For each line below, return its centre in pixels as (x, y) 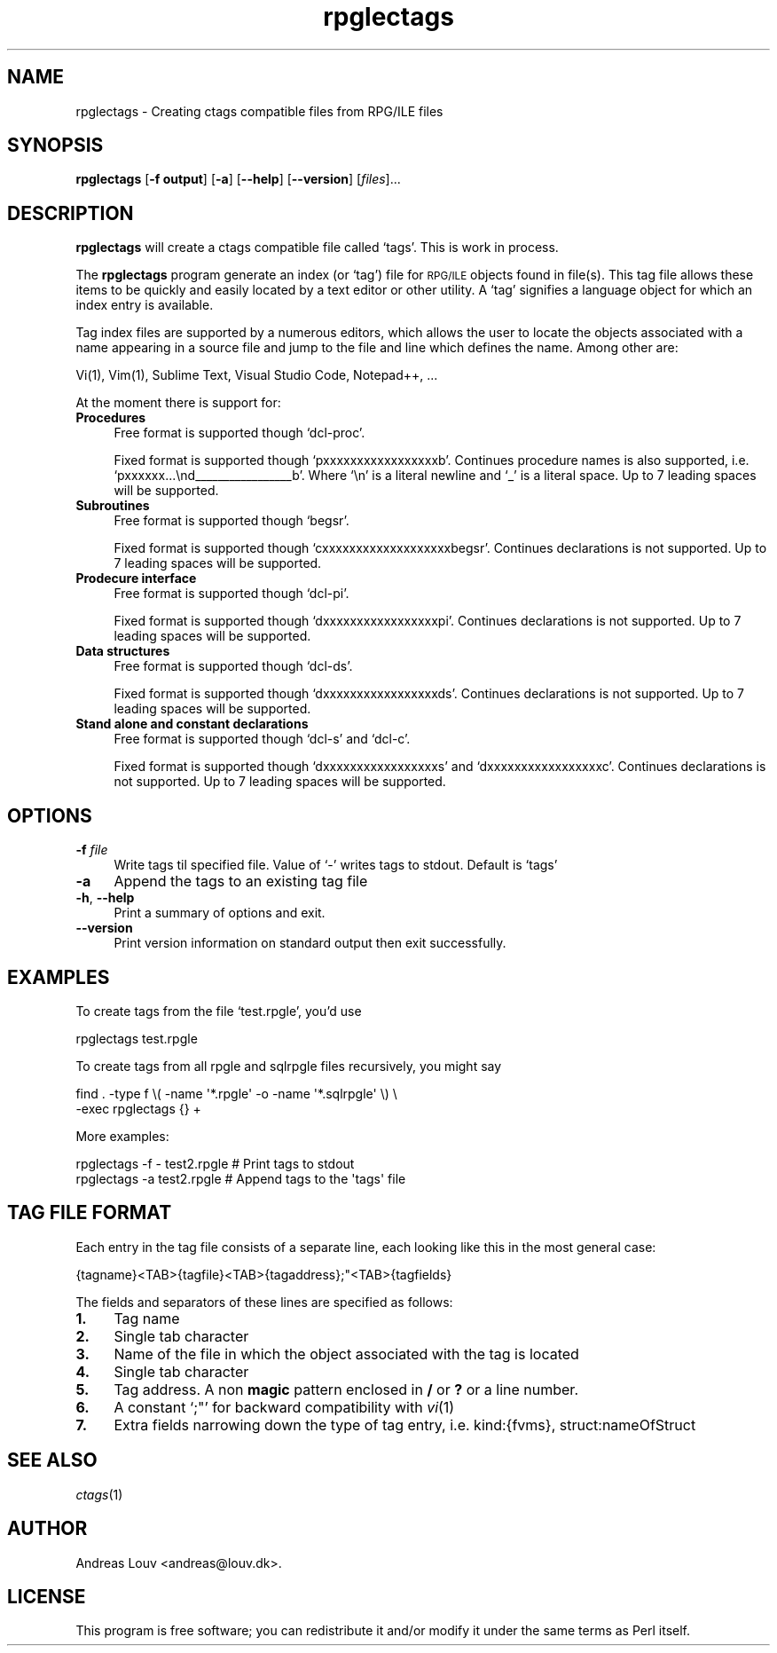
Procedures (111, 418)
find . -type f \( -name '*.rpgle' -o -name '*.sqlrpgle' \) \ (236, 1093)
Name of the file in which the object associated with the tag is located (346, 1354)
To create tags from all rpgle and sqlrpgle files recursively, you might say (289, 1066)
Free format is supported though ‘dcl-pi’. (232, 594)
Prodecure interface (136, 579)
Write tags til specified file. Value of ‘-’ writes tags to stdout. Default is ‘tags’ (336, 865)
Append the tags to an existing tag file (241, 882)
